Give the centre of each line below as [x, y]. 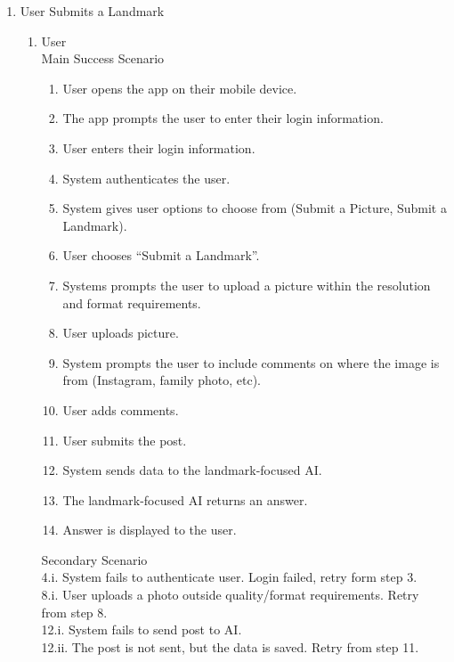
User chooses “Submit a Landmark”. [161, 255]
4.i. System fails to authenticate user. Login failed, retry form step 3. [229, 577]
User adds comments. [121, 409]
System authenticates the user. [146, 178]
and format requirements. [132, 302]
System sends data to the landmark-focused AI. [192, 470]
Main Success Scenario [103, 58]
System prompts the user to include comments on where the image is [251, 362]
